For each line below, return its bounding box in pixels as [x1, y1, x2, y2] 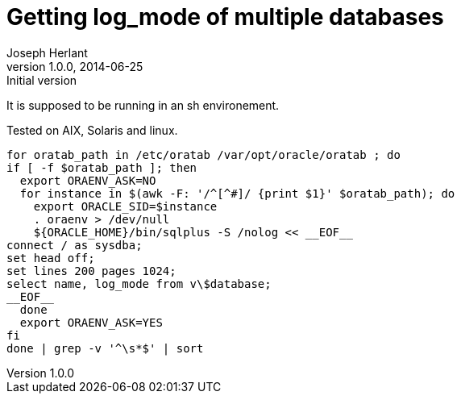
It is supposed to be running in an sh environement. [6, 98, 280, 112]
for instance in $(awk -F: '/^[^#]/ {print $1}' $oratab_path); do [19, 186, 455, 200]
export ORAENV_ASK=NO [19, 173, 156, 187]
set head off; [6, 251, 95, 265]
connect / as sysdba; [6, 238, 143, 252]
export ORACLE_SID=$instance [33, 199, 218, 213]
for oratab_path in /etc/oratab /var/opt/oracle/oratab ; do [6, 148, 401, 161]
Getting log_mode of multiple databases [6, 3, 444, 31]
